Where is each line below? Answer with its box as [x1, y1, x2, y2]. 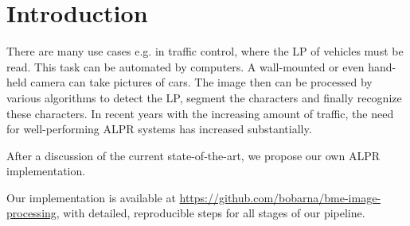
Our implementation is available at [6, 189, 176, 205]
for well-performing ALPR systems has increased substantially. [6, 121, 312, 137]
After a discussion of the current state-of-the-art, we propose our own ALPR [6, 147, 381, 163]
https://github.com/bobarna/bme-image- [179, 189, 381, 205]
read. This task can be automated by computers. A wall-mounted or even [6, 58, 365, 75]
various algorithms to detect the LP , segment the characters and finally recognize [6, 89, 402, 105]
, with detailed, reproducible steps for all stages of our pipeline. [56, 205, 365, 221]
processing [6, 205, 57, 221]
